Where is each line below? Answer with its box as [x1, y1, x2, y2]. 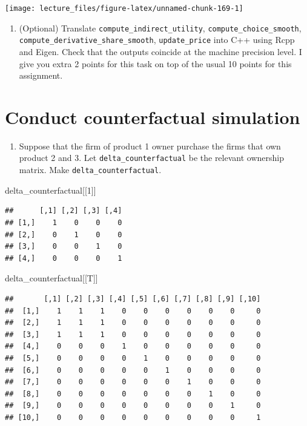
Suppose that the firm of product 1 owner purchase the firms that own [19, 139, 281, 152]
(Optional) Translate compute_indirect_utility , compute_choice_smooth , [19, 21, 302, 34]
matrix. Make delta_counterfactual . [19, 163, 162, 176]
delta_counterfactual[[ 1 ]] [5, 183, 96, 196]
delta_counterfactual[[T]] [5, 272, 98, 284]
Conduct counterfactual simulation [5, 104, 300, 129]
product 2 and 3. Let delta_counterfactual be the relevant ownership [19, 151, 284, 164]
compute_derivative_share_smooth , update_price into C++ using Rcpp [19, 33, 295, 46]
